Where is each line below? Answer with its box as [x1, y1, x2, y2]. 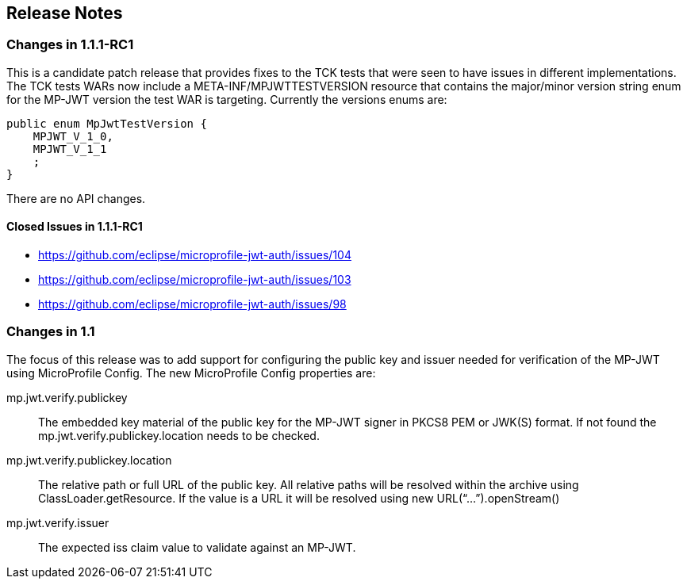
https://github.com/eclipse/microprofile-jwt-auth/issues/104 [38, 248, 351, 262]
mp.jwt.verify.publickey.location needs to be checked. [38, 428, 320, 442]
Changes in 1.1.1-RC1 [6, 36, 134, 53]
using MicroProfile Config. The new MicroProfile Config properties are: [6, 365, 376, 380]
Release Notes [6, 3, 123, 23]
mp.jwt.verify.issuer [6, 515, 109, 530]
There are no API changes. [6, 191, 146, 205]
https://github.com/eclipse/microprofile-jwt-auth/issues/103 [38, 273, 351, 287]
